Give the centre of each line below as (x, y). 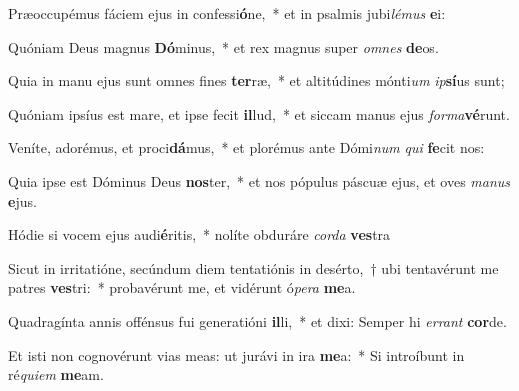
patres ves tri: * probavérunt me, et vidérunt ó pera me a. (182, 287)
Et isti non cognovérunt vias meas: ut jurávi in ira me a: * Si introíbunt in (236, 354)
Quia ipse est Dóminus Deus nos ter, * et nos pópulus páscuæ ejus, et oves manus (259, 180)
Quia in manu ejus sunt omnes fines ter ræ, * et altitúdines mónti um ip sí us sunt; (256, 80)
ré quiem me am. (56, 374)
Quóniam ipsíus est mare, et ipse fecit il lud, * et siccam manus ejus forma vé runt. (259, 113)
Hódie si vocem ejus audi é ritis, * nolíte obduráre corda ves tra (199, 234)
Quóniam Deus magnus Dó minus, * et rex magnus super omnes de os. (223, 46)
